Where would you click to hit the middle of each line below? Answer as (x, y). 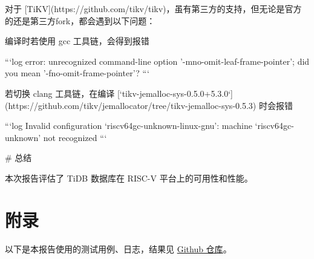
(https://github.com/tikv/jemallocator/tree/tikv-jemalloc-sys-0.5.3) (131, 105)
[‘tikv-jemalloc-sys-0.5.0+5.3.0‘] (175, 93)
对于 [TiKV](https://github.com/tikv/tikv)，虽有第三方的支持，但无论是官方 (153, 8)
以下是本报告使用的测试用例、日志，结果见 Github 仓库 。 (118, 248)
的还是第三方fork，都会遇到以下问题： (80, 20)
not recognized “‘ (75, 137)
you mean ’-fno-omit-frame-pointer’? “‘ (77, 73)
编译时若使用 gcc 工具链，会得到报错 (77, 41)
